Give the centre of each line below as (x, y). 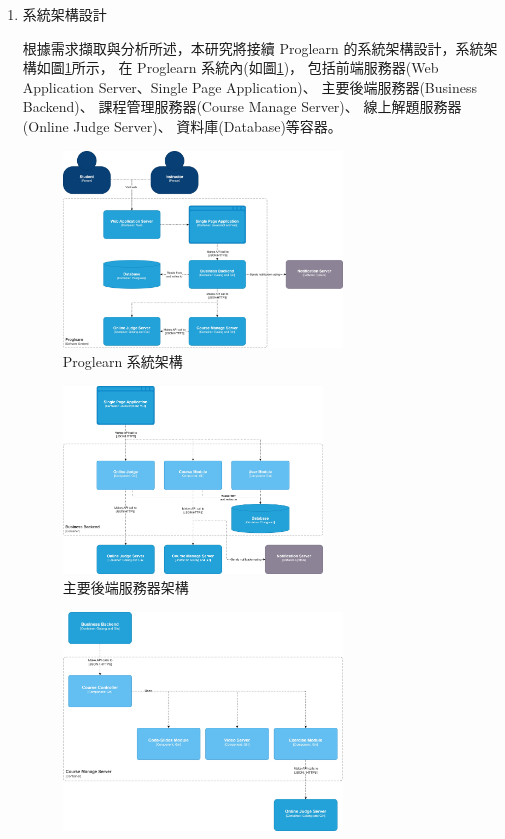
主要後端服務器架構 (125, 587)
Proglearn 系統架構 (122, 361)
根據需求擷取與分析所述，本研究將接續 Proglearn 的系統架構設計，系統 (253, 47)
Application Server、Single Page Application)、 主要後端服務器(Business (249, 86)
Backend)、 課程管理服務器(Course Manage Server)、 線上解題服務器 (242, 106)
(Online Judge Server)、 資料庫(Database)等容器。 (182, 125)
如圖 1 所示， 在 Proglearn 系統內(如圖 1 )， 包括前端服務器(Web (237, 67)
